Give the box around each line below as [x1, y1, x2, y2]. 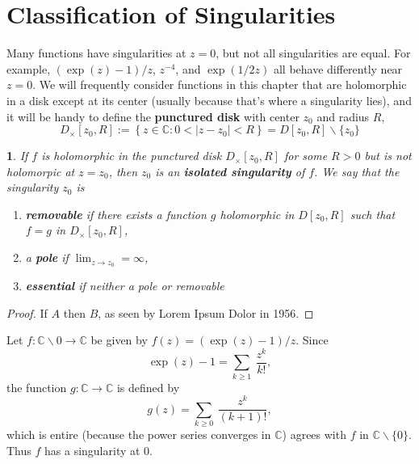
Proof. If [6, 304, 48, 321]
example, [6, 60, 51, 77]
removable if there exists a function [25, 205, 207, 222]
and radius [316, 108, 370, 124]
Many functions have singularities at [6, 44, 186, 61]
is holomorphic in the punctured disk [41, 147, 222, 164]
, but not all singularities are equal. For [216, 44, 411, 61]
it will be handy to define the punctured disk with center [6, 108, 300, 124]
